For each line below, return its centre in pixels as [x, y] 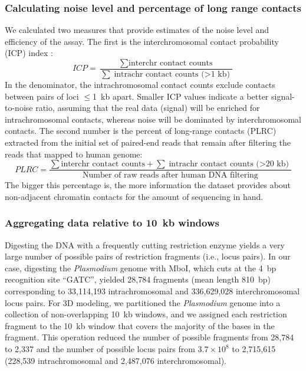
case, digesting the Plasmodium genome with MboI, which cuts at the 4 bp [141, 267]
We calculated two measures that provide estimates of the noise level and [137, 30]
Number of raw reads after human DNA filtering [170, 175]
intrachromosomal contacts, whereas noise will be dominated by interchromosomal [153, 119]
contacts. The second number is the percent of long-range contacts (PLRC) [141, 131]
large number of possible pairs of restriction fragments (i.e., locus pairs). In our [148, 256]
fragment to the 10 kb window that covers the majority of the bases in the [140, 325]
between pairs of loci [42, 96]
